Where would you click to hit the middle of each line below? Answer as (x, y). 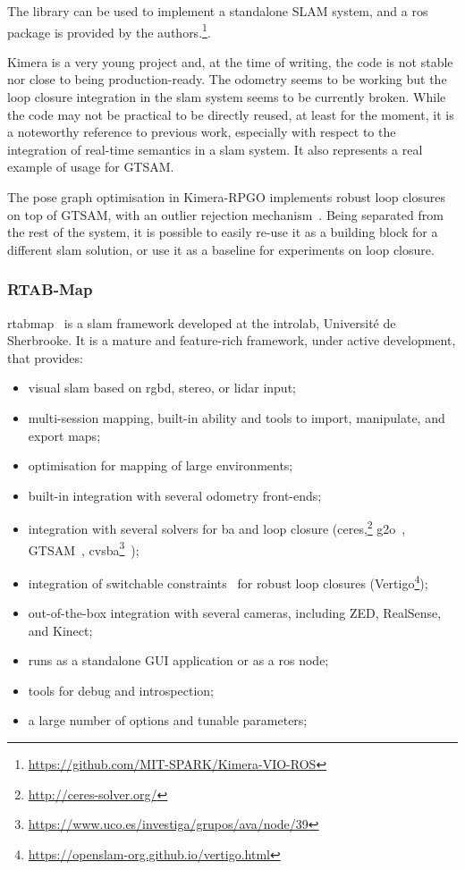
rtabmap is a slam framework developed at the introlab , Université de (202, 322)
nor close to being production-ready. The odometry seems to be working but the (227, 79)
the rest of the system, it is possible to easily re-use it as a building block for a (223, 232)
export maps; (64, 435)
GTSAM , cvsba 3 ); (84, 548)
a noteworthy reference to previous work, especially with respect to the (202, 132)
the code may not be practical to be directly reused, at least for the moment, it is (231, 114)
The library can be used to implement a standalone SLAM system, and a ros (218, 11)
